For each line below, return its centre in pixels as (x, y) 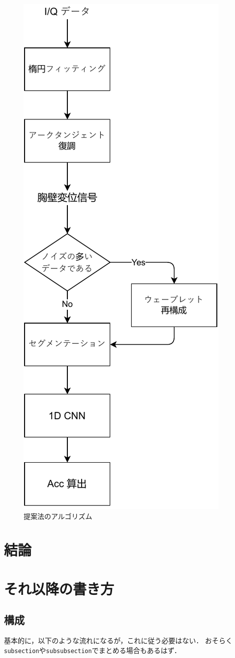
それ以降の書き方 (59, 588)
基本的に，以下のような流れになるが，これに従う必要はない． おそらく (118, 640)
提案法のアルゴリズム (58, 516)
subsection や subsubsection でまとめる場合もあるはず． (93, 650)
